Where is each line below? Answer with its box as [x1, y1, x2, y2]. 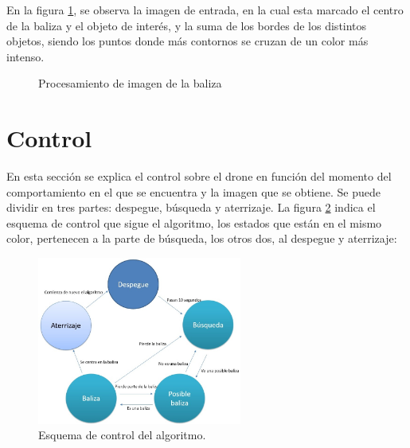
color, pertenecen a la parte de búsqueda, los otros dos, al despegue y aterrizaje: [6, 230, 397, 247]
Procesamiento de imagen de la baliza [38, 75, 222, 92]
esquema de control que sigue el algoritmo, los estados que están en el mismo [6, 214, 382, 231]
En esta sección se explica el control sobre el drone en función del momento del [6, 168, 392, 185]
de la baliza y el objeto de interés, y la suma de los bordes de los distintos [6, 17, 367, 33]
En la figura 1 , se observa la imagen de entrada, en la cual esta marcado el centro [6, 2, 404, 18]
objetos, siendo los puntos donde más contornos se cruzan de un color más [6, 33, 369, 49]
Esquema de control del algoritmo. [38, 427, 206, 443]
